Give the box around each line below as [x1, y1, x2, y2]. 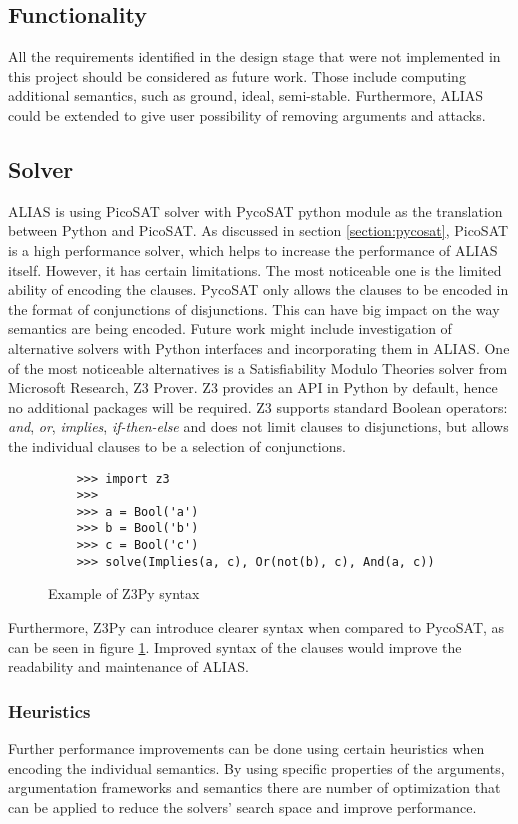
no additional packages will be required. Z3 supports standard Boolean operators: [8, 396, 508, 417]
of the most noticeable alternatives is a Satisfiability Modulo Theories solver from [8, 357, 508, 378]
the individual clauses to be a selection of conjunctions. [8, 435, 346, 456]
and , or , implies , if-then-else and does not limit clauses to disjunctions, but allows [8, 416, 509, 437]
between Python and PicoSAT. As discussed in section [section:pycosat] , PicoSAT [8, 220, 509, 241]
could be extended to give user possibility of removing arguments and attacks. [8, 104, 486, 125]
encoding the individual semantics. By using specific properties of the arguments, [8, 757, 505, 778]
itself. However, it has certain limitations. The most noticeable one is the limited [8, 259, 502, 280]
